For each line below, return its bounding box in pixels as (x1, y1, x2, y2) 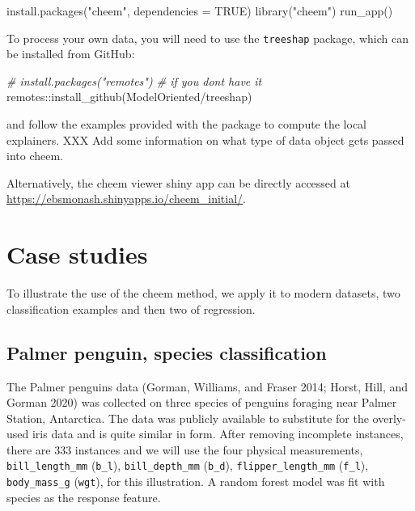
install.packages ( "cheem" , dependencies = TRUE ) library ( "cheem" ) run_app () (6, 2, 393, 19)
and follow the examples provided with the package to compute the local (6, 116, 366, 133)
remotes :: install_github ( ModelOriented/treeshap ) (6, 88, 252, 105)
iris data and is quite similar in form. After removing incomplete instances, (32, 425, 404, 442)
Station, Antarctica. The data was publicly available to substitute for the (6, 409, 369, 426)
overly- (372, 409, 406, 426)
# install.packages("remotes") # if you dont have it (6, 72, 262, 89)
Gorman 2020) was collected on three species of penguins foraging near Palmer (6, 394, 397, 411)
